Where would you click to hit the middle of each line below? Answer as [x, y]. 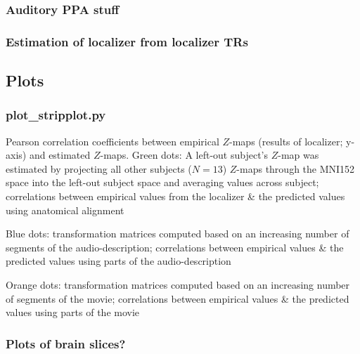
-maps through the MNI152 [296, 168]
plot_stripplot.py [56, 115]
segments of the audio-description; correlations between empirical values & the [175, 247]
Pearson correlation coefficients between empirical [112, 141]
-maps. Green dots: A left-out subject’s [184, 155]
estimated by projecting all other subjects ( [99, 168]
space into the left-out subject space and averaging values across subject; [162, 182]
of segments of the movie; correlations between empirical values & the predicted [178, 298]
